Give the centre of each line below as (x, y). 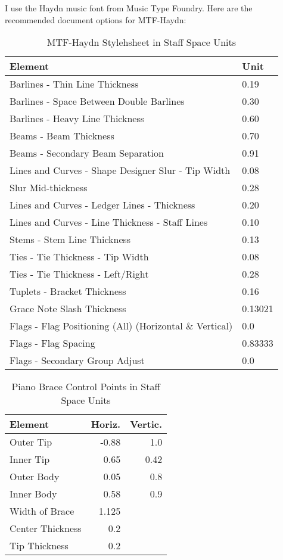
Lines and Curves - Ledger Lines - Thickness (102, 205)
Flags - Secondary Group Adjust (77, 360)
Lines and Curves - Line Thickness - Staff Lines (109, 222)
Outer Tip (31, 442)
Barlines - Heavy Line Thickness (77, 119)
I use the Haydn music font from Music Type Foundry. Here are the (129, 8)
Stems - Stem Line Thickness (70, 239)
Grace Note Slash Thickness (68, 309)
